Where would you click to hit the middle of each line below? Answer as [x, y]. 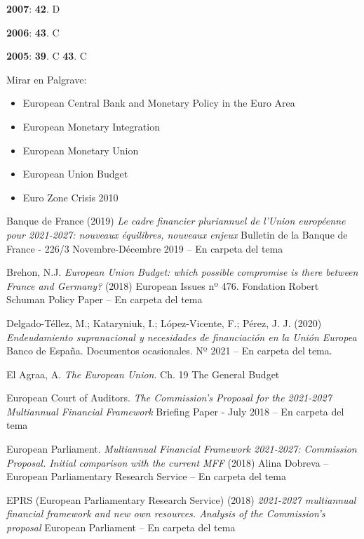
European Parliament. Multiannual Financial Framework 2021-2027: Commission [182, 449]
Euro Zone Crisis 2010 [70, 197]
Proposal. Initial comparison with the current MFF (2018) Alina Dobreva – [168, 462]
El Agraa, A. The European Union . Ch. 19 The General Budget [143, 374]
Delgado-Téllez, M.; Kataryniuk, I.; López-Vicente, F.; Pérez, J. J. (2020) [164, 322]
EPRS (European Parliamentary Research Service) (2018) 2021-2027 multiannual [181, 499]
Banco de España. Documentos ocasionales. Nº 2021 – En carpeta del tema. [169, 351]
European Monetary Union [81, 150]
